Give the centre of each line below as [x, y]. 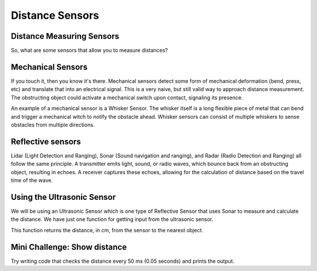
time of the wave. [32, 180]
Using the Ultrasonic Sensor [63, 197]
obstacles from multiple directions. [53, 125]
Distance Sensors [55, 15]
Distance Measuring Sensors [65, 36]
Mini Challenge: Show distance [69, 247]
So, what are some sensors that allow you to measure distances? [90, 51]
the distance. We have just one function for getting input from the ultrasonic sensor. [112, 219]
